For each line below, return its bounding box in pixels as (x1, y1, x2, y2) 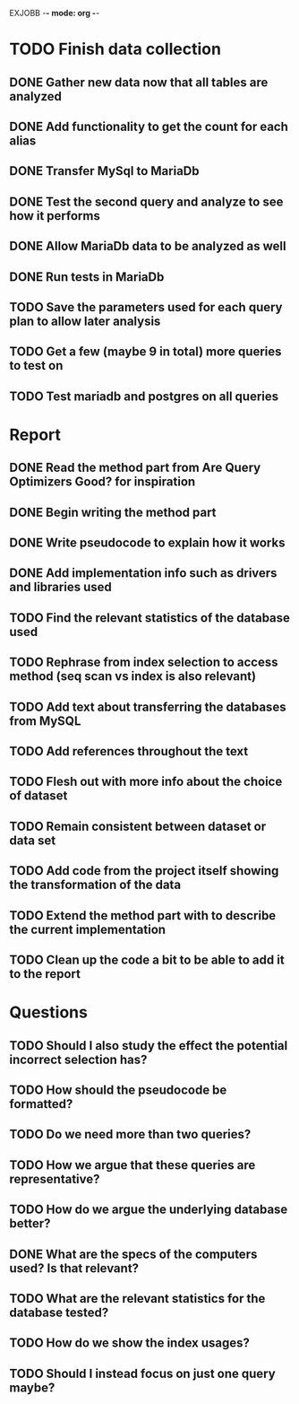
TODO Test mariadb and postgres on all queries (9, 388, 279, 404)
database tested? (9, 1304, 109, 1320)
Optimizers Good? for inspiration (9, 475, 196, 490)
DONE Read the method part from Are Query (9, 460, 261, 475)
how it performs (9, 208, 100, 223)
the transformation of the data (9, 877, 182, 893)
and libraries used (9, 580, 112, 595)
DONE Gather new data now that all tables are (9, 74, 269, 90)
